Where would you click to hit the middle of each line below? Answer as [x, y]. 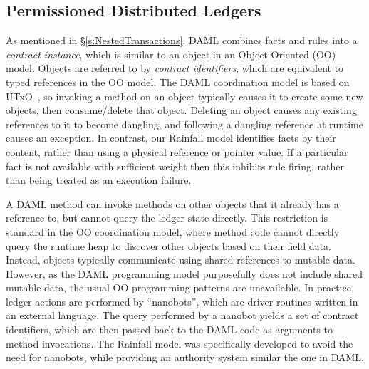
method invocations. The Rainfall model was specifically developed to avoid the [180, 343]
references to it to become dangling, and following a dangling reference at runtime [184, 124]
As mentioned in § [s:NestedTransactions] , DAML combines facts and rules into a [182, 40]
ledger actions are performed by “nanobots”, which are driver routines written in [182, 301]
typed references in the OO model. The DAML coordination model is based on [178, 82]
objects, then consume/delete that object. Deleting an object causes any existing [181, 110]
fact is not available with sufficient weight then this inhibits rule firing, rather [175, 166]
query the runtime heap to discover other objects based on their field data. [168, 245]
